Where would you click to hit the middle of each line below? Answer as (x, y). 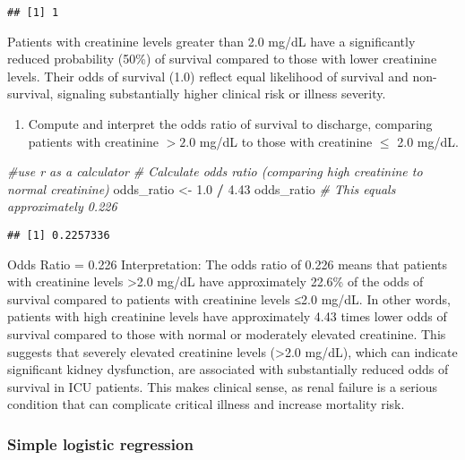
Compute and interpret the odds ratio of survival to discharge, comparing (230, 124)
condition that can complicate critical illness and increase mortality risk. (206, 404)
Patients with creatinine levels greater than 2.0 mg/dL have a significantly (211, 41)
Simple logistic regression (100, 443)
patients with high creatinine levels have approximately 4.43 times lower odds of (227, 316)
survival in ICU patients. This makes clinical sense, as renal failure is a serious (222, 386)
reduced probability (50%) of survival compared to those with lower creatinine (222, 59)
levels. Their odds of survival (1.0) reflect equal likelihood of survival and (208, 76)
